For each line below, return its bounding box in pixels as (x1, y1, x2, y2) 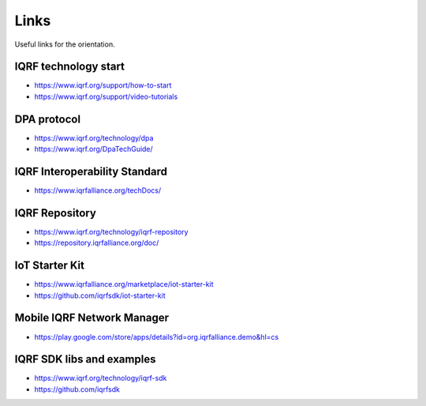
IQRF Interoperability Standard (14, 164, 167, 178)
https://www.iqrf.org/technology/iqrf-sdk (34, 374, 167, 383)
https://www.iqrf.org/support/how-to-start (34, 81, 172, 90)
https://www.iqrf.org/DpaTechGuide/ (34, 145, 153, 154)
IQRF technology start (14, 60, 125, 73)
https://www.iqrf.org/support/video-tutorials (34, 92, 178, 101)
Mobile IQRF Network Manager (14, 311, 170, 325)
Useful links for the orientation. (14, 39, 115, 49)
